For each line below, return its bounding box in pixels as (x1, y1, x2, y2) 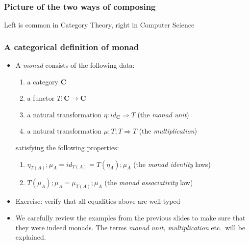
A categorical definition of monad (4, 40, 139, 53)
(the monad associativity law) (104, 177, 193, 188)
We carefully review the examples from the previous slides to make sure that (15, 212, 246, 222)
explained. (15, 232, 46, 242)
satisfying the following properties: (15, 142, 119, 152)
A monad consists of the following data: (15, 60, 135, 70)
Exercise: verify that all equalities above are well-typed (15, 196, 180, 206)
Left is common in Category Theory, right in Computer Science (4, 20, 195, 30)
